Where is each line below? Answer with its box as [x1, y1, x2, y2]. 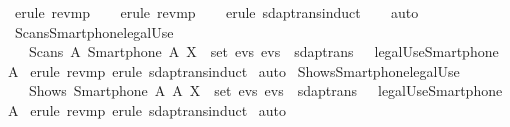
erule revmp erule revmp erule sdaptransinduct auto [14, 2, 419, 22]
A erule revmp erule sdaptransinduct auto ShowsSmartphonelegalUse [8, 60, 460, 81]
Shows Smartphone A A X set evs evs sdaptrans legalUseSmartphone [28, 80, 503, 101]
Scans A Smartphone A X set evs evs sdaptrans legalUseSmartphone [28, 41, 499, 62]
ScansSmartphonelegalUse [14, 21, 174, 42]
